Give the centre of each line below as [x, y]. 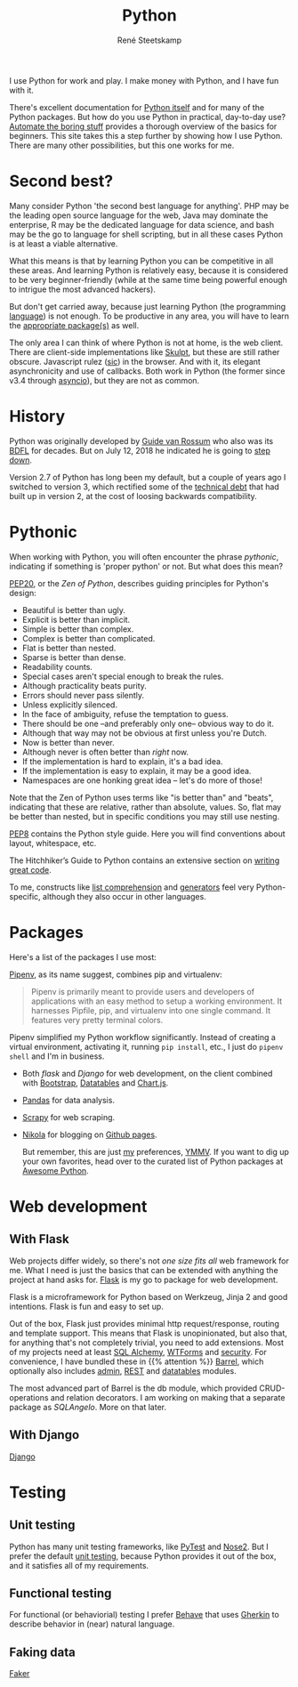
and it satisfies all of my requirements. [79, 1565]
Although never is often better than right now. [105, 752]
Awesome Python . [55, 1170]
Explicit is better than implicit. [76, 619]
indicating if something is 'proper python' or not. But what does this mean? [146, 566]
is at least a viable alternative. [64, 243]
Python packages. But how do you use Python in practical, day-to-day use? [148, 117]
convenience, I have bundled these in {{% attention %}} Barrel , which [137, 1361]
